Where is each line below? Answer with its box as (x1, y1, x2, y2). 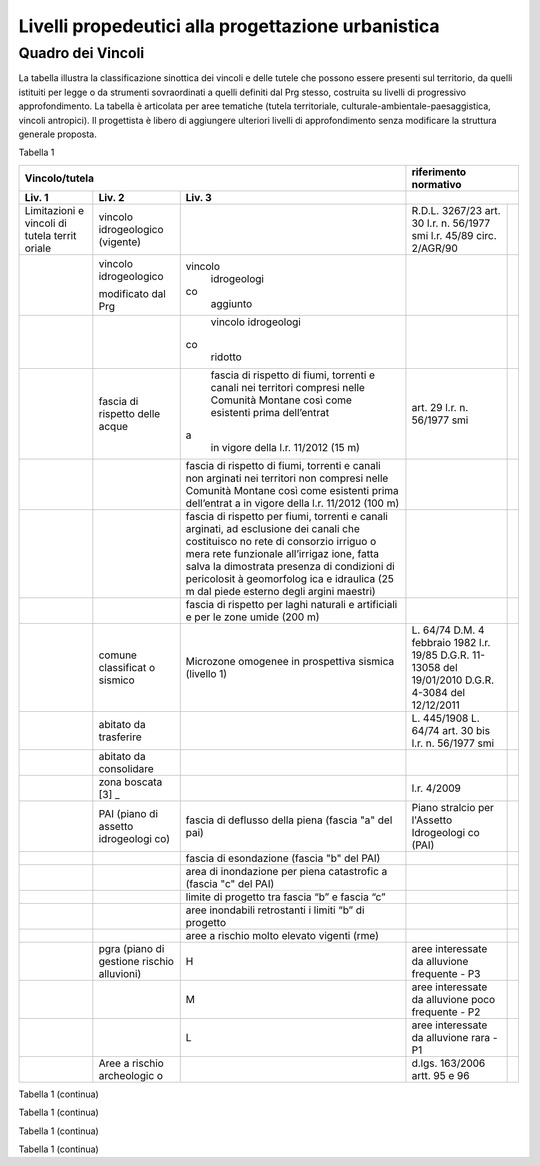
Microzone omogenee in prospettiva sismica (185, 654, 395, 668)
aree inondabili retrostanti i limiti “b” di (185, 903, 365, 917)
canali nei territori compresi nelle (210, 380, 365, 394)
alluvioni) (98, 966, 142, 980)
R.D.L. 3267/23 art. (411, 203, 501, 217)
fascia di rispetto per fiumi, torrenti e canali (185, 509, 389, 523)
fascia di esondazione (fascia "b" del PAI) (185, 851, 381, 865)
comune (98, 648, 137, 662)
